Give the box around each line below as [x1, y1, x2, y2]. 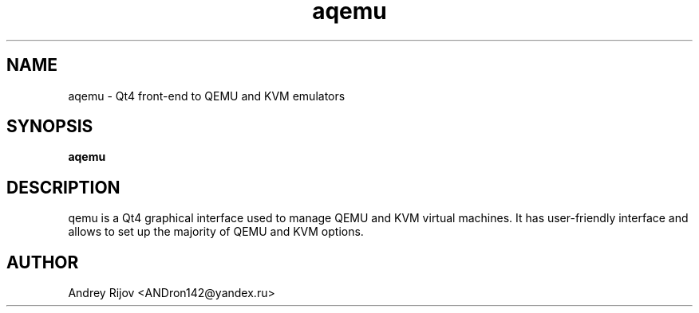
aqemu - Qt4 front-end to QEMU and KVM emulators [68, 88, 346, 103]
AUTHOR [6, 252, 79, 272]
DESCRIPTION [6, 177, 120, 198]
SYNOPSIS [6, 116, 93, 137]
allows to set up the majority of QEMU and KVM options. [68, 225, 364, 239]
